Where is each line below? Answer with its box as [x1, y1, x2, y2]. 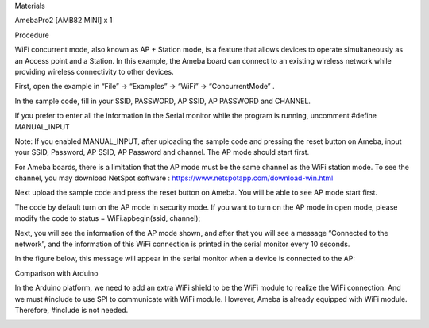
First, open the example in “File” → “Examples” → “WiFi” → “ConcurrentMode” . [14, 82, 275, 91]
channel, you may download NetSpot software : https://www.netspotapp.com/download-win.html [14, 173, 334, 183]
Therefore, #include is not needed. [14, 305, 129, 314]
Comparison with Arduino [14, 268, 99, 278]
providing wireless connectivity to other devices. [14, 67, 174, 76]
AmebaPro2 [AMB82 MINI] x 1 [14, 16, 113, 25]
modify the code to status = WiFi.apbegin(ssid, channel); [14, 214, 201, 223]
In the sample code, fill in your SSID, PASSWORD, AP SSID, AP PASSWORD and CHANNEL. [14, 96, 311, 106]
